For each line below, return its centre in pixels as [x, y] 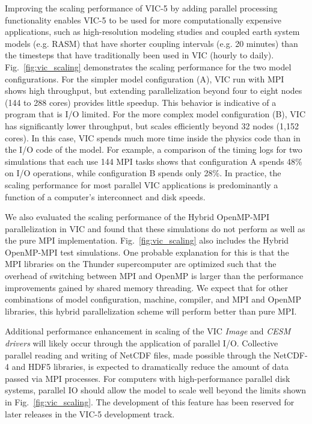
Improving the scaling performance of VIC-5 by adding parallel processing [141, 8]
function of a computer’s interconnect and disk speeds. [105, 196]
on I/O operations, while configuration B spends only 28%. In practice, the [143, 173]
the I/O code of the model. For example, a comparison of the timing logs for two [154, 149]
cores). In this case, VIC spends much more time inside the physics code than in [153, 137]
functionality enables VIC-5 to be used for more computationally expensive [143, 20]
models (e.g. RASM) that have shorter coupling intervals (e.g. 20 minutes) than [151, 43]
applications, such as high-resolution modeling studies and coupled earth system [152, 32]
